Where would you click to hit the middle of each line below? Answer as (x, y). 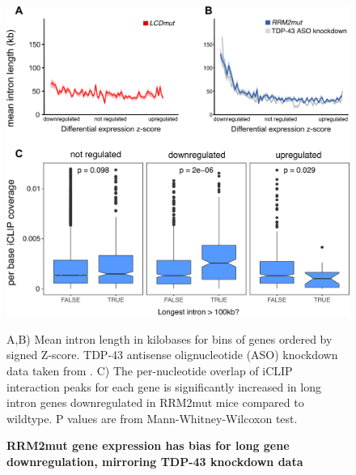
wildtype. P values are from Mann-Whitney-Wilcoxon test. (152, 418)
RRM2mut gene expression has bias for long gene (148, 445)
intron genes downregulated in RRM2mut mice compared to (155, 402)
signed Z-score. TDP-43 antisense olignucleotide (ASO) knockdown (172, 355)
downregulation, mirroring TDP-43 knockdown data (155, 461)
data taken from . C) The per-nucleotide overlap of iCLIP (150, 370)
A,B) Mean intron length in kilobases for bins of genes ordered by (170, 338)
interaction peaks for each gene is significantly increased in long (164, 386)
